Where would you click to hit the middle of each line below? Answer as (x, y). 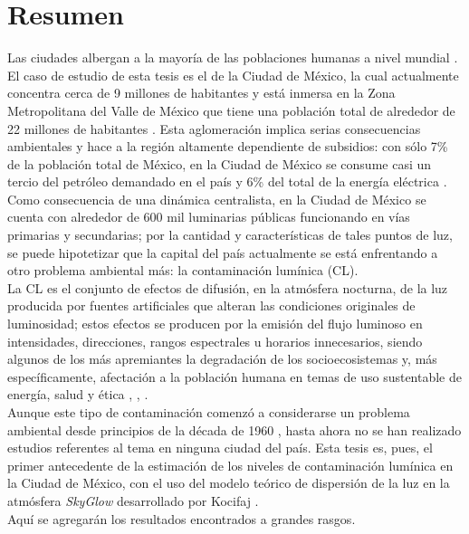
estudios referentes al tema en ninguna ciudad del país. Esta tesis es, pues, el (220, 448)
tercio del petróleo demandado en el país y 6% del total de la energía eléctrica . (227, 181)
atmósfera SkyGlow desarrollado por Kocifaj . (133, 500)
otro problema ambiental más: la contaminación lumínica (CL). (183, 270)
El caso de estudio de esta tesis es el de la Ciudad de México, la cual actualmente (233, 75)
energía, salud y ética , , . (78, 394)
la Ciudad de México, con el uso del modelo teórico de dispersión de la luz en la (229, 483)
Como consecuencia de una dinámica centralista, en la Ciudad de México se (217, 199)
